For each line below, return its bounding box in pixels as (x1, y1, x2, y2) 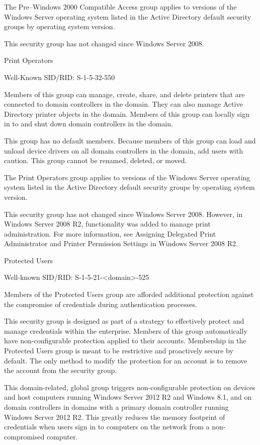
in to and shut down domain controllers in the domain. (4, 118, 173, 129)
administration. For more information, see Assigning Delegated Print (4, 228, 216, 239)
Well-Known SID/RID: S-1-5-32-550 (4, 71, 115, 82)
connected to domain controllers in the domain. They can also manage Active (4, 99, 243, 109)
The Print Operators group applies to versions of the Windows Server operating (4, 172, 250, 182)
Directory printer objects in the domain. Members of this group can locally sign (4, 108, 250, 119)
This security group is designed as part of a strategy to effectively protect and (4, 316, 244, 326)
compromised (4, 431, 45, 441)
